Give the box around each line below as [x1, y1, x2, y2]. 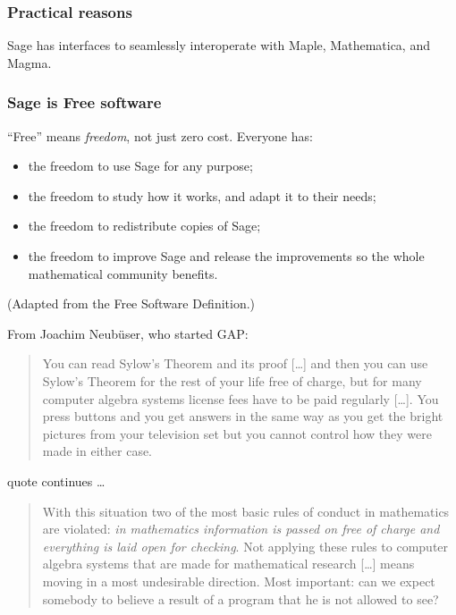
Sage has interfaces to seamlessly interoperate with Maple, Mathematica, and [7, 36, 430, 55]
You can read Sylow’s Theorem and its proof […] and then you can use [42, 354, 428, 373]
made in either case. [42, 442, 153, 460]
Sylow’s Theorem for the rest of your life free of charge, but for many [42, 371, 422, 390]
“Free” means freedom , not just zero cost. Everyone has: [7, 126, 313, 145]
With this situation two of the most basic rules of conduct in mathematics [42, 501, 450, 520]
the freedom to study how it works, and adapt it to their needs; [28, 186, 376, 205]
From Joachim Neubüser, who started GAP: [7, 324, 249, 342]
